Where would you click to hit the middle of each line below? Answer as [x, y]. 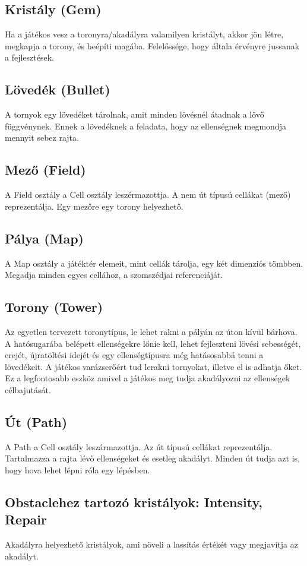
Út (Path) [36, 421]
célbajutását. [28, 389]
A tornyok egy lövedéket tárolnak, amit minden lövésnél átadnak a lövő [134, 114]
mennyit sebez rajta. [42, 137]
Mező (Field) [45, 170]
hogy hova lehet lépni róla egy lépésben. [77, 469]
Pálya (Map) [44, 238]
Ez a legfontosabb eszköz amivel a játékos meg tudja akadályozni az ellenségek [148, 378]
